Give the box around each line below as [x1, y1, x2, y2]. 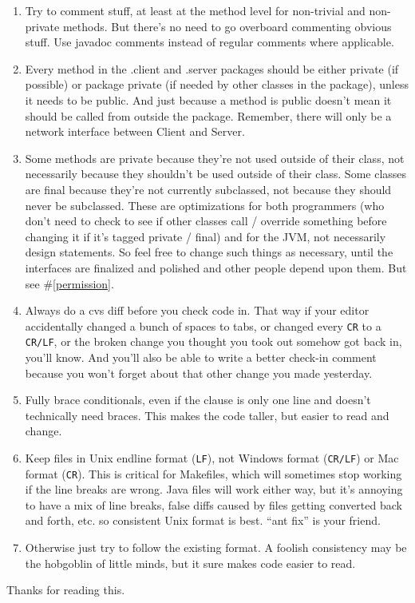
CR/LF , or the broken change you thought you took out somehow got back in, [25, 333, 402, 350]
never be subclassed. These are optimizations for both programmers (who [25, 196, 385, 213]
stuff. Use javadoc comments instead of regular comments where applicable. [25, 34, 394, 50]
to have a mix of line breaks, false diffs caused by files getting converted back [25, 496, 402, 513]
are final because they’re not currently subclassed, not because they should [25, 181, 392, 197]
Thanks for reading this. [6, 581, 125, 598]
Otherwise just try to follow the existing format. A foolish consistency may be [25, 539, 407, 556]
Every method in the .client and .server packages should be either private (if [25, 60, 399, 77]
